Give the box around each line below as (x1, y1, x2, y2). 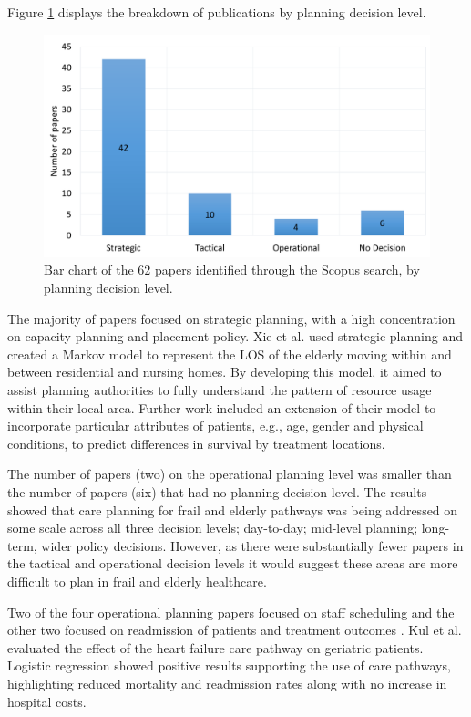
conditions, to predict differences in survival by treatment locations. (7, 433, 385, 452)
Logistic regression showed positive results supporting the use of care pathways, (7, 656, 451, 675)
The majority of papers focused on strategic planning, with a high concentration (7, 308, 456, 327)
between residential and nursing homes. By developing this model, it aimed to (7, 362, 442, 381)
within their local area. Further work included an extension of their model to (7, 398, 436, 417)
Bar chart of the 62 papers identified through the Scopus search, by (44, 260, 420, 279)
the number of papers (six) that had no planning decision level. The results (7, 483, 427, 502)
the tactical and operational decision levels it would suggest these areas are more (7, 554, 458, 573)
